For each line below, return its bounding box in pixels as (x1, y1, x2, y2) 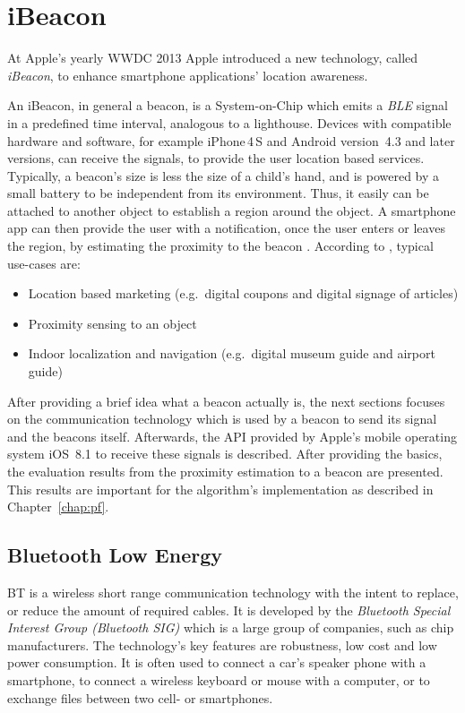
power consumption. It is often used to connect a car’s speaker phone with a (7, 653, 426, 672)
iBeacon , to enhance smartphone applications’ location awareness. (7, 65, 368, 84)
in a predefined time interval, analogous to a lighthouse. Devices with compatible (7, 113, 452, 132)
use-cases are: (7, 253, 81, 272)
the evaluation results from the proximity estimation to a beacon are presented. (7, 462, 443, 480)
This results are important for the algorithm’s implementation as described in (7, 479, 434, 498)
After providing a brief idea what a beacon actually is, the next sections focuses (7, 391, 445, 410)
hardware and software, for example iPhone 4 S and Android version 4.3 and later (7, 131, 455, 150)
